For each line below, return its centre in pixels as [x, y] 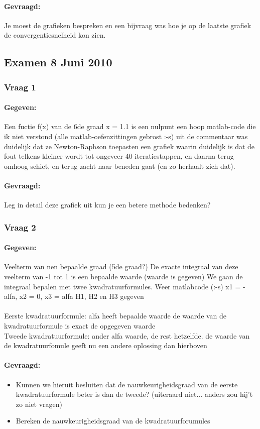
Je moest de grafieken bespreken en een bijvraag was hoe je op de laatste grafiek [128, 25]
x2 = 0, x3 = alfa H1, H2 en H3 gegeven [82, 296]
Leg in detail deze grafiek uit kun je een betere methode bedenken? [107, 205]
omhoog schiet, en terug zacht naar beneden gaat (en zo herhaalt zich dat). [120, 166]
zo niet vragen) [39, 404]
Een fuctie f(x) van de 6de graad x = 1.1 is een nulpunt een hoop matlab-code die [130, 126]
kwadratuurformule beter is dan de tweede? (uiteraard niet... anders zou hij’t [134, 394]
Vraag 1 [20, 87]
